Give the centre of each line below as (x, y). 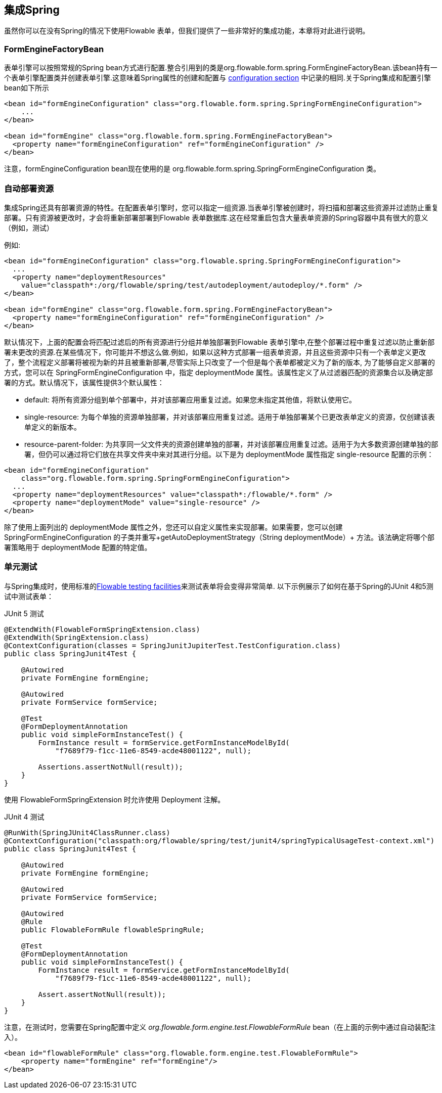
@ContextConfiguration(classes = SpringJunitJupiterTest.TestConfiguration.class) (172, 645)
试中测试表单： (29, 596)
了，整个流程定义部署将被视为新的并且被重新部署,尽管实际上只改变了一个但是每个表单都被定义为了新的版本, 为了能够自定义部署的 (220, 362)
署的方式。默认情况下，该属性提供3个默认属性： (84, 382)
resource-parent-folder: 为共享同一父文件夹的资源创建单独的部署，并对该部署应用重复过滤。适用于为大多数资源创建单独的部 (231, 444)
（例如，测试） (29, 227)
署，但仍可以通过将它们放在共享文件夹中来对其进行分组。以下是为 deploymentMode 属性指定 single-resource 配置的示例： (229, 454)
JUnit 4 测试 (24, 816)
